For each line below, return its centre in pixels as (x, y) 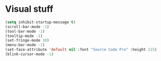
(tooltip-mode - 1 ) (24, 36)
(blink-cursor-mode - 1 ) (29, 54)
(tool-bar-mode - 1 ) (25, 31)
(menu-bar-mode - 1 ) (25, 45)
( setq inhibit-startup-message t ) (40, 22)
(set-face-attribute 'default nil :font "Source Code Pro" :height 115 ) (81, 50)
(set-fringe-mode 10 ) (27, 40)
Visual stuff (29, 9)
